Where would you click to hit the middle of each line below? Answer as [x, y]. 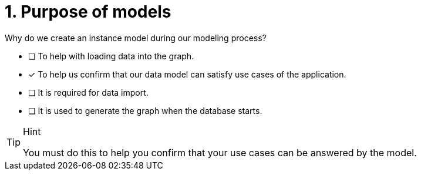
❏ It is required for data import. [88, 92]
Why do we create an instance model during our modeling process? [136, 38]
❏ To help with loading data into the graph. [111, 56]
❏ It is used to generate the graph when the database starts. [145, 110]
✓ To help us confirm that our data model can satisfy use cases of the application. [187, 74]
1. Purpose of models [88, 12]
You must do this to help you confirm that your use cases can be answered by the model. [220, 152]
